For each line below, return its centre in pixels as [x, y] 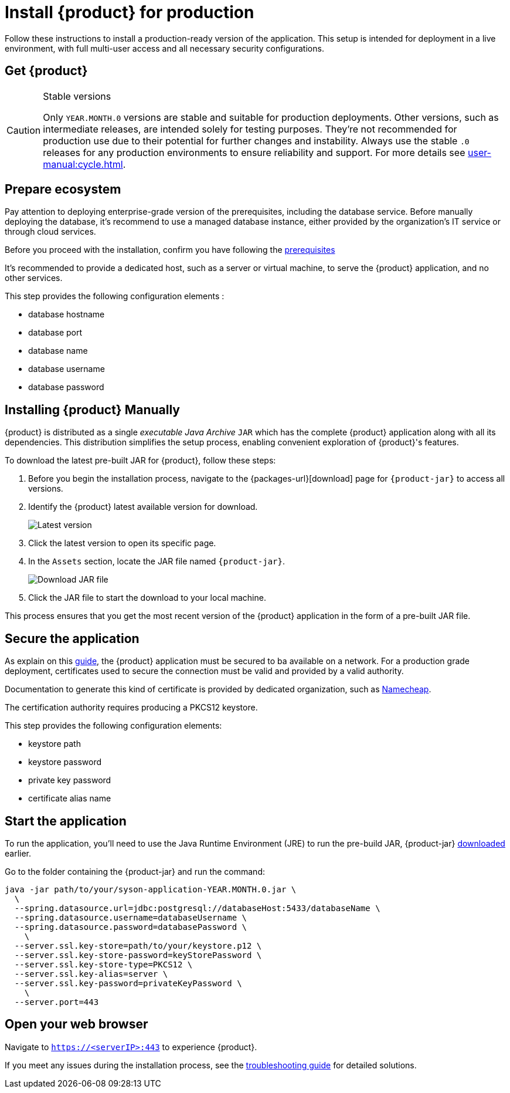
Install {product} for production [130, 12]
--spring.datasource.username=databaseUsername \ [131, 917]
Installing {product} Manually [92, 410]
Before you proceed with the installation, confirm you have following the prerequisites [170, 250]
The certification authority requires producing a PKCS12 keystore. [131, 708]
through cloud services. [50, 232]
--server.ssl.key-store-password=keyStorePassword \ [138, 955]
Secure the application [72, 638]
